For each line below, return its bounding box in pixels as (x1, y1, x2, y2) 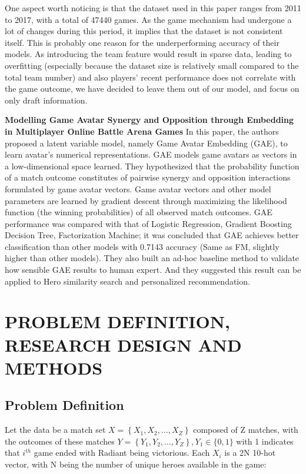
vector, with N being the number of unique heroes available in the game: (5, 458, 267, 470)
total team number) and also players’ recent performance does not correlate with (5, 71, 296, 83)
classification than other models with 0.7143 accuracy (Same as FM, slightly (5, 240, 280, 252)
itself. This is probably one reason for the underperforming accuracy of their (5, 36, 280, 48)
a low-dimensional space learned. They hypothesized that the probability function (5, 159, 300, 172)
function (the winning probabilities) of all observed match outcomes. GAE (5, 206, 272, 218)
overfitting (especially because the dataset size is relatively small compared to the (5, 59, 299, 71)
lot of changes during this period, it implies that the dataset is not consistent (5, 25, 283, 37)
